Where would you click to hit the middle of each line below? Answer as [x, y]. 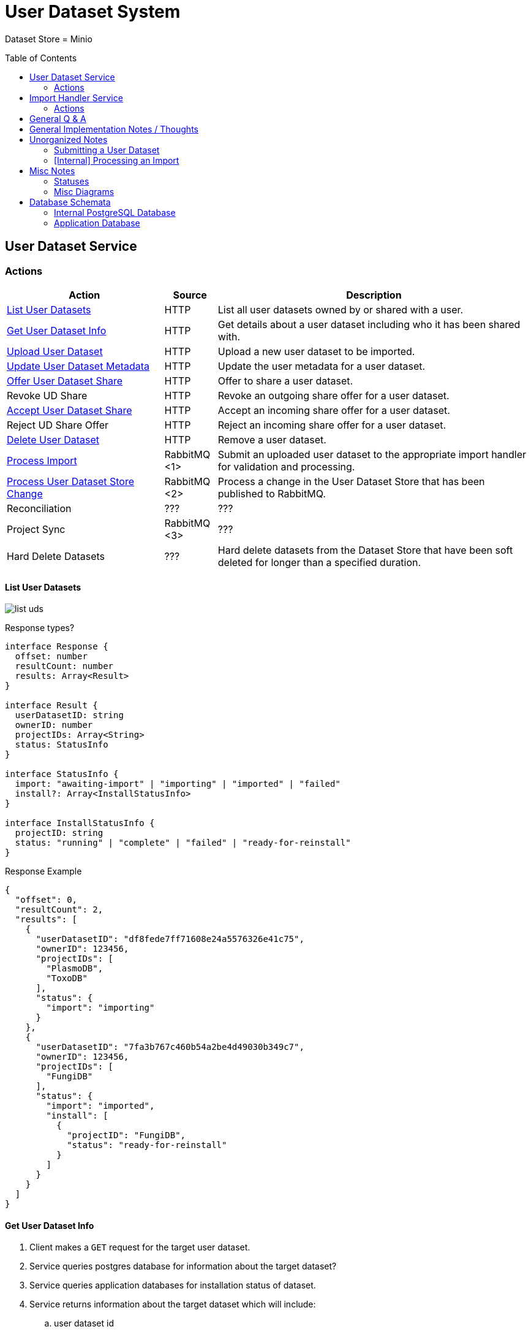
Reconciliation [39, 508]
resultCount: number [64, 666]
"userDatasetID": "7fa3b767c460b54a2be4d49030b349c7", [170, 1047]
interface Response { [57, 647]
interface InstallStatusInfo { [80, 823]
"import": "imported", [100, 1106]
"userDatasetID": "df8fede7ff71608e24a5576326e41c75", [170, 939]
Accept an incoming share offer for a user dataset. [334, 410]
